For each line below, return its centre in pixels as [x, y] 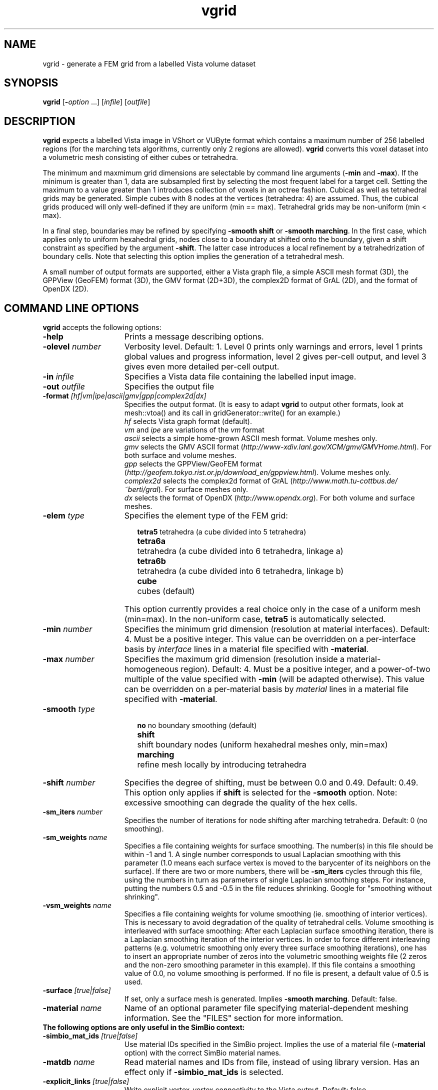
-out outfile [64, 387]
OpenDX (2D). [66, 289]
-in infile [58, 377]
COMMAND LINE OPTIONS [71, 308]
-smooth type [69, 709]
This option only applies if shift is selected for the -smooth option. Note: [261, 793]
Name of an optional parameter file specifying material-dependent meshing [266, 1008]
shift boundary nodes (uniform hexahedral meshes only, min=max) [262, 745]
